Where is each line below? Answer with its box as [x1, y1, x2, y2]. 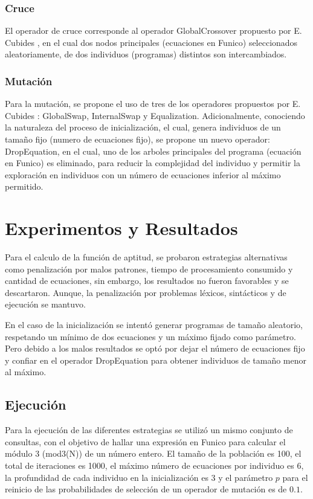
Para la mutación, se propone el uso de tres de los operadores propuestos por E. [5, 97, 301, 110]
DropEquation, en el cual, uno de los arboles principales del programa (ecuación [5, 144, 302, 157]
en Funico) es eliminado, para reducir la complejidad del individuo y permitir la [5, 156, 300, 169]
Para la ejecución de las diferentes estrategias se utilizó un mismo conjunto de [5, 423, 293, 436]
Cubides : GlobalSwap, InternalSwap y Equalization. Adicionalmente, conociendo [5, 109, 305, 121]
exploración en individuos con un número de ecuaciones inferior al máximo [5, 168, 281, 181]
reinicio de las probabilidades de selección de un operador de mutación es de [5, 483, 287, 495]
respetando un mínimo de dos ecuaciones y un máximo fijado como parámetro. [5, 330, 296, 343]
